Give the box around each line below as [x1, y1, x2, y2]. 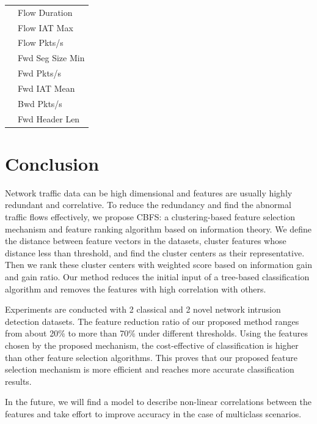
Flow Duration [18, 6, 73, 18]
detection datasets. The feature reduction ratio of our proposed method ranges [5, 314, 299, 327]
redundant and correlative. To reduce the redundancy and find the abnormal [5, 198, 291, 211]
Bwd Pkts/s [18, 97, 62, 110]
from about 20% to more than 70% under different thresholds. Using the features [5, 327, 308, 340]
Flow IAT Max [18, 21, 73, 34]
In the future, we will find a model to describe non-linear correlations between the [5, 395, 312, 408]
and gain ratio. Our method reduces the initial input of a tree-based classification [5, 270, 310, 283]
